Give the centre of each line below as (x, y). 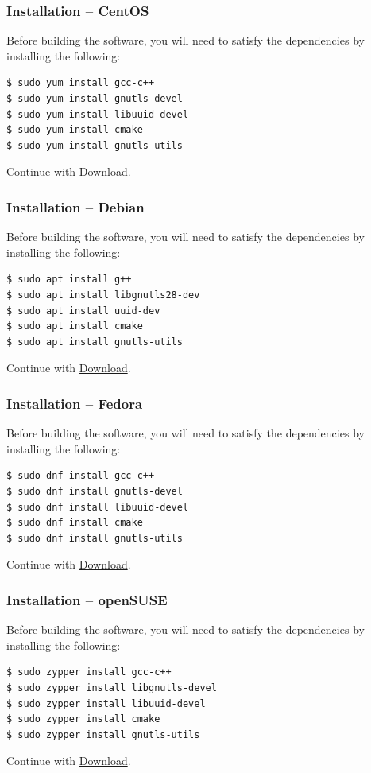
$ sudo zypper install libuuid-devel (106, 703)
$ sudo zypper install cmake (83, 719)
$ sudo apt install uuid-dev (83, 311)
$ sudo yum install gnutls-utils (95, 145)
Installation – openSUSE (87, 599)
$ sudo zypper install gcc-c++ (89, 672)
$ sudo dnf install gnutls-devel (95, 491)
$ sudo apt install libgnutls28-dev (103, 295)
